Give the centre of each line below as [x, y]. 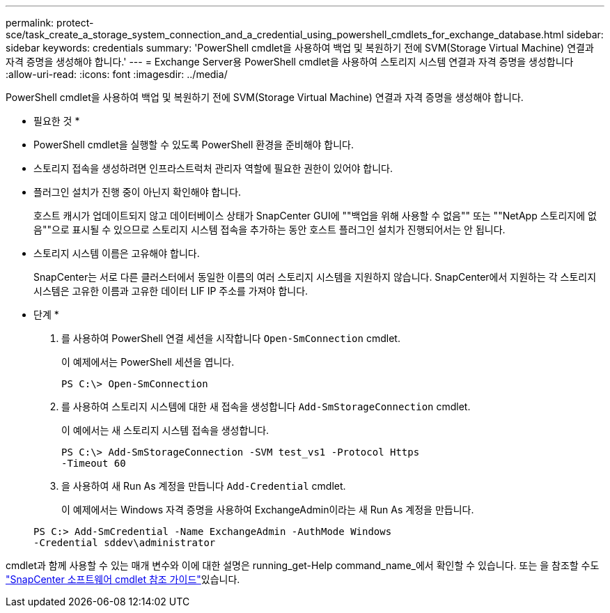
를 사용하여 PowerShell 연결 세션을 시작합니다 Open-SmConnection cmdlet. [231, 338]
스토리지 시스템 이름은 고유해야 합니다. [117, 253]
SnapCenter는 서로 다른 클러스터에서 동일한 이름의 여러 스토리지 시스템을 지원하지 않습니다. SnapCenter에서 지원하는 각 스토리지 [315, 277]
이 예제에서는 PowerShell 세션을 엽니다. [148, 362]
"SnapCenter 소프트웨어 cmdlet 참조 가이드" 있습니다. [123, 579]
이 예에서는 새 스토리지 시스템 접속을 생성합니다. [165, 430]
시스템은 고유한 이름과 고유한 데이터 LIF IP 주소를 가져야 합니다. [171, 291]
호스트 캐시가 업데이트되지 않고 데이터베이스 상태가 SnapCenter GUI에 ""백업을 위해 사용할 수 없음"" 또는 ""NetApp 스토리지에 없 [315, 216]
